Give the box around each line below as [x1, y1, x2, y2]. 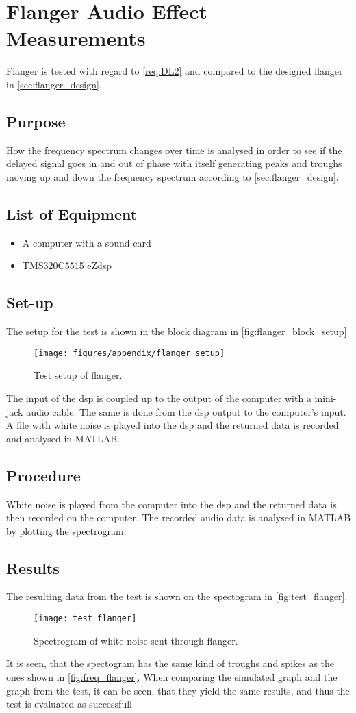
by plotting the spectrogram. [6, 523, 127, 538]
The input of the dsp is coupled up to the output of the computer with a [6, 390, 311, 405]
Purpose [6, 110, 66, 132]
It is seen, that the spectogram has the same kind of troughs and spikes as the [6, 656, 335, 671]
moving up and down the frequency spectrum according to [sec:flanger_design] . [6, 169, 339, 184]
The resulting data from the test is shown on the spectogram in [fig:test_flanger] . [6, 589, 348, 603]
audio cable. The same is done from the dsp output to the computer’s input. [26, 404, 346, 418]
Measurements [6, 24, 146, 52]
